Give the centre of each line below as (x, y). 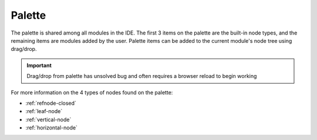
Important (39, 65)
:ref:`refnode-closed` (51, 103)
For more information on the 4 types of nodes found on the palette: (92, 92)
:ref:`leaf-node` (44, 111)
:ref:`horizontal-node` (51, 128)
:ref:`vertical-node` (48, 119)
